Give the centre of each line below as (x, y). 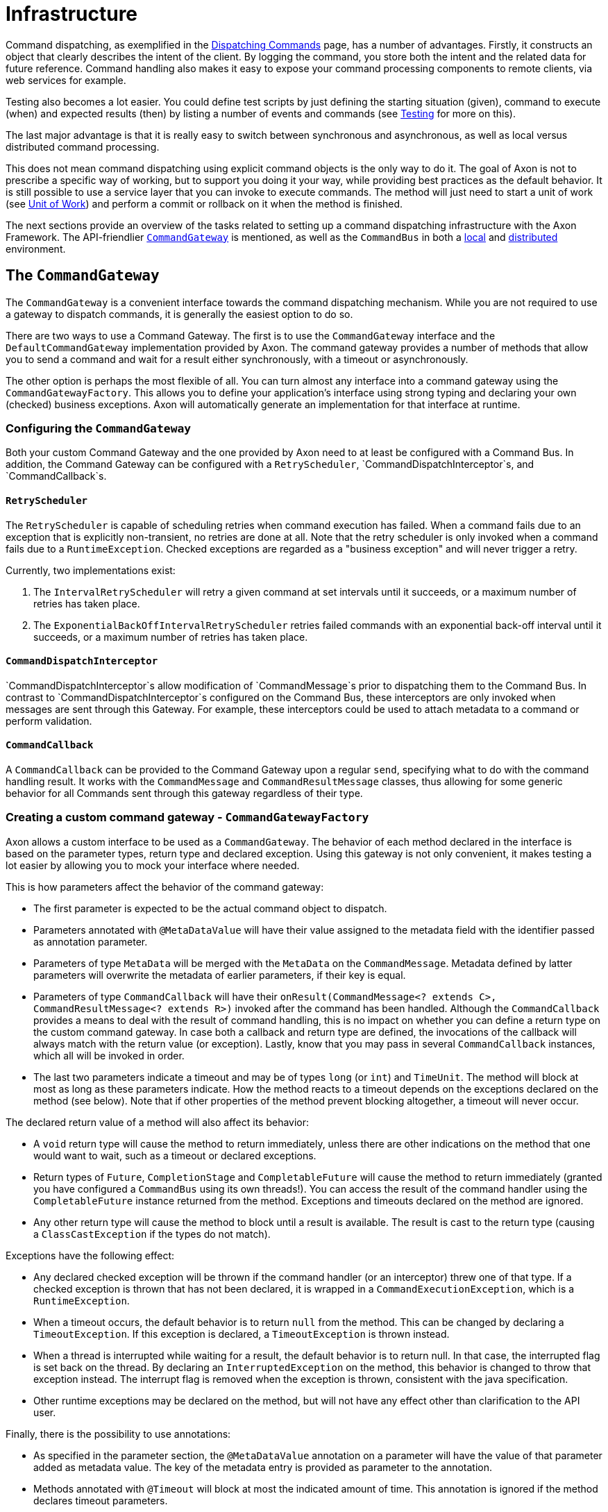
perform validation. (49, 721)
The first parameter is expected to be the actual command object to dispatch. (210, 908)
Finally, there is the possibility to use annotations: (118, 1434)
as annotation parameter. (91, 941)
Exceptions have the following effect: (90, 1255)
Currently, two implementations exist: (91, 570)
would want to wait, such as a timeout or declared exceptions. (175, 1155)
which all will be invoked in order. (109, 1055)
